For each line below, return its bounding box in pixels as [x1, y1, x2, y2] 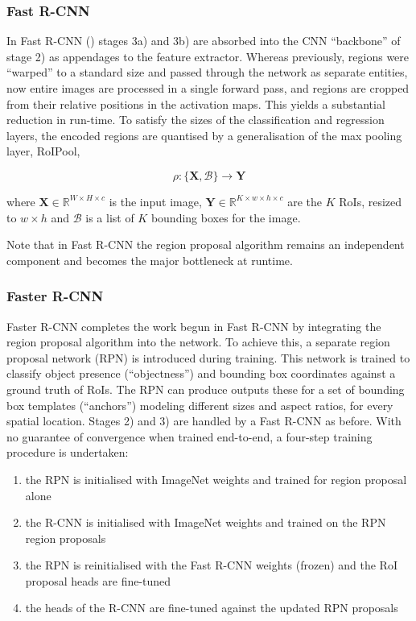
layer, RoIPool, [6, 143, 80, 159]
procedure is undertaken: [6, 444, 129, 461]
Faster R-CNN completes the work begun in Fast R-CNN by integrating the [6, 317, 381, 334]
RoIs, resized [339, 193, 402, 209]
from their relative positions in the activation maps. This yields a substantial [6, 95, 385, 112]
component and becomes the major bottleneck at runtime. [6, 251, 293, 268]
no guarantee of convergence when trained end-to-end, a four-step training [6, 428, 373, 445]
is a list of [85, 209, 134, 226]
